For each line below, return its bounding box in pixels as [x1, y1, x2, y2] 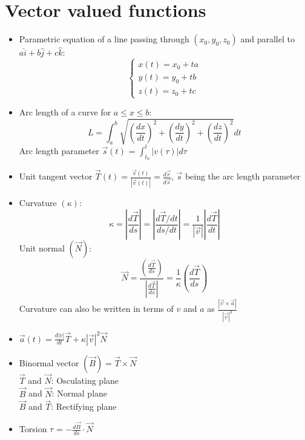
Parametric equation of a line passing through [19, 33, 189, 45]
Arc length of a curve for [19, 106, 111, 118]
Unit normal [19, 242, 65, 254]
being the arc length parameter [185, 170, 301, 183]
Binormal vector [19, 356, 79, 369]
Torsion [19, 422, 47, 435]
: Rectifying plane [51, 400, 117, 413]
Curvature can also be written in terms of [19, 302, 174, 315]
